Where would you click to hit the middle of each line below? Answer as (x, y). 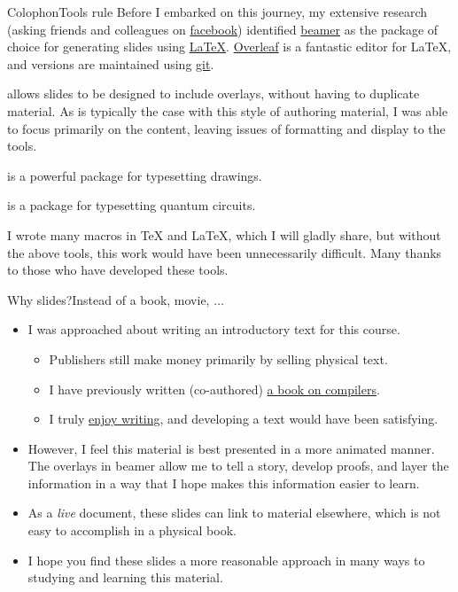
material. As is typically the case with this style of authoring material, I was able (228, 110)
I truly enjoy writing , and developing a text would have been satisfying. (244, 419)
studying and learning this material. (125, 577)
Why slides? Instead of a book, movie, (109, 299)
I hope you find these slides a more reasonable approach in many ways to (226, 560)
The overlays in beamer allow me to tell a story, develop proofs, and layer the (238, 466)
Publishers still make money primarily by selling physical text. (218, 358)
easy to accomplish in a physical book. (132, 530)
